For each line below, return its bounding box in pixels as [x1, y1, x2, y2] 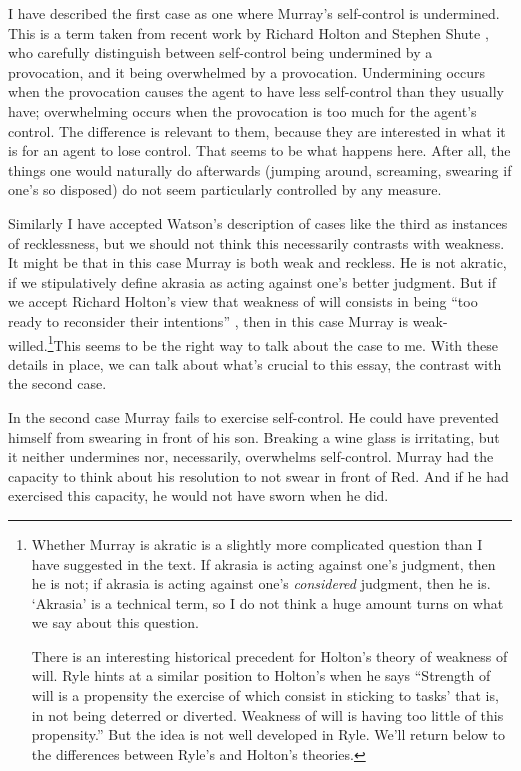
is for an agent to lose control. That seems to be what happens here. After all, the [8, 140, 511, 161]
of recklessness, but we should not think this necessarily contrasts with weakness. [8, 232, 505, 253]
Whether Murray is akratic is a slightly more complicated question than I [31, 533, 483, 554]
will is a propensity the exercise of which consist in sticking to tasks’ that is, [31, 685, 499, 706]
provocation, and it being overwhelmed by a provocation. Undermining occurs [8, 61, 486, 82]
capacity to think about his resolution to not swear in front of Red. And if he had [8, 465, 509, 486]
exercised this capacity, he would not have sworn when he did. [8, 485, 389, 506]
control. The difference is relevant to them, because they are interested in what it [8, 120, 506, 141]
